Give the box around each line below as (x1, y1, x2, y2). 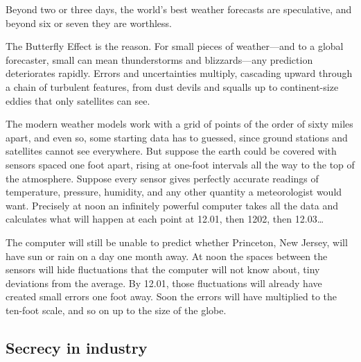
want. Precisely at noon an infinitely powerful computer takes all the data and (6, 198, 338, 212)
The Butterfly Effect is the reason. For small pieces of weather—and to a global (6, 39, 344, 53)
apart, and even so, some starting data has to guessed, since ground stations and (6, 130, 348, 144)
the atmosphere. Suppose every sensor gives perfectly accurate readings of (6, 171, 319, 185)
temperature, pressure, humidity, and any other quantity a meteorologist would (6, 184, 342, 199)
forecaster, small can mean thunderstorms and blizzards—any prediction (6, 52, 313, 67)
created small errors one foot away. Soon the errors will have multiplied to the (6, 289, 337, 304)
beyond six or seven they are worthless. (6, 15, 172, 30)
